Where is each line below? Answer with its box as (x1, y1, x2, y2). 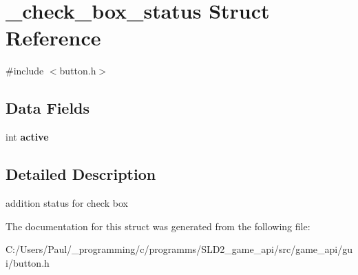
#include (6, 63, 44, 78)
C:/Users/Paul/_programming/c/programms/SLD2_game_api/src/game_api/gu (6, 242, 352, 256)
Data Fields (6, 97, 90, 119)
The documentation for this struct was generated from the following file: (6, 218, 310, 233)
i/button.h (6, 255, 50, 269)
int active (6, 130, 49, 144)
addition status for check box (6, 195, 128, 210)
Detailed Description (6, 163, 156, 185)
